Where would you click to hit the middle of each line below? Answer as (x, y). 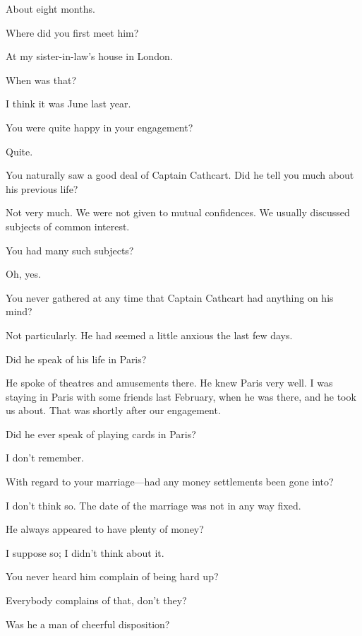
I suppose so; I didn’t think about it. (85, 552)
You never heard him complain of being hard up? (112, 576)
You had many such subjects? (70, 250)
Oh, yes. (23, 274)
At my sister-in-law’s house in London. (89, 56)
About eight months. (50, 8)
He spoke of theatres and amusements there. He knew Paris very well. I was (169, 383)
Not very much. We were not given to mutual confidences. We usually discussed (178, 212)
